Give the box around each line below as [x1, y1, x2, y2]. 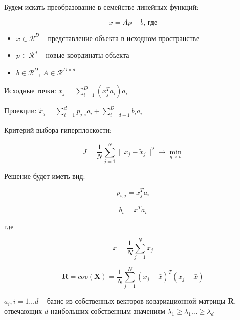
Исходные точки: [4, 85, 56, 96]
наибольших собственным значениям [50, 305, 165, 316]
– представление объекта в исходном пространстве [41, 32, 200, 43]
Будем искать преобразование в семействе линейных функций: [4, 2, 199, 12]
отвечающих [4, 305, 42, 316]
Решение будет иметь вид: [4, 170, 85, 181]
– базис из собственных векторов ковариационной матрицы [40, 295, 226, 306]
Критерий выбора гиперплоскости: [4, 125, 112, 135]
